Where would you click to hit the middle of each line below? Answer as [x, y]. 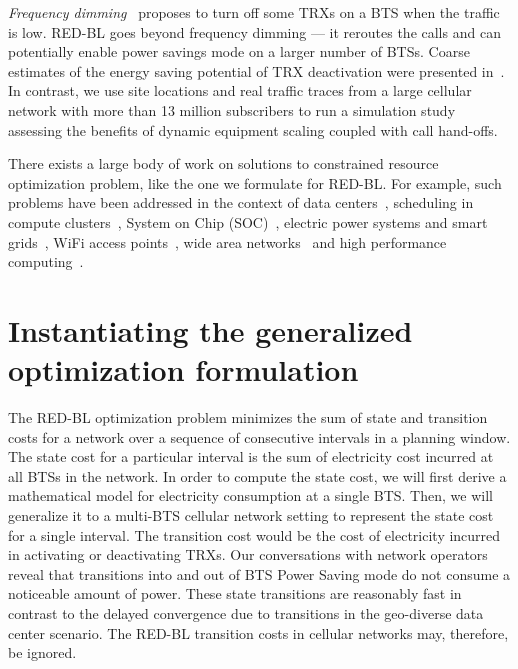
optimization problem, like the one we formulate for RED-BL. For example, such [255, 182]
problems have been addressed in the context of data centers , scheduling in [241, 202]
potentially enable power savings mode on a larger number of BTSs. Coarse [239, 51]
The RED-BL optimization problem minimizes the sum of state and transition [248, 417]
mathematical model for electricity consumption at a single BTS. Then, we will [250, 495]
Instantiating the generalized [210, 329]
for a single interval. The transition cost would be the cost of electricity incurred [254, 534]
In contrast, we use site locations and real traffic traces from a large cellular [240, 90]
